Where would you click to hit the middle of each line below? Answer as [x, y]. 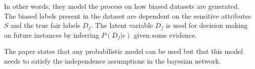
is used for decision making [207, 25]
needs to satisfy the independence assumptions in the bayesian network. [112, 60]
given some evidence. [165, 34]
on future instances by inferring [52, 34]
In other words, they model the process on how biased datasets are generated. [122, 6]
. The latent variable [122, 25]
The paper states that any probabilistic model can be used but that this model [124, 51]
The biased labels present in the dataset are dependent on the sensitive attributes [127, 15]
